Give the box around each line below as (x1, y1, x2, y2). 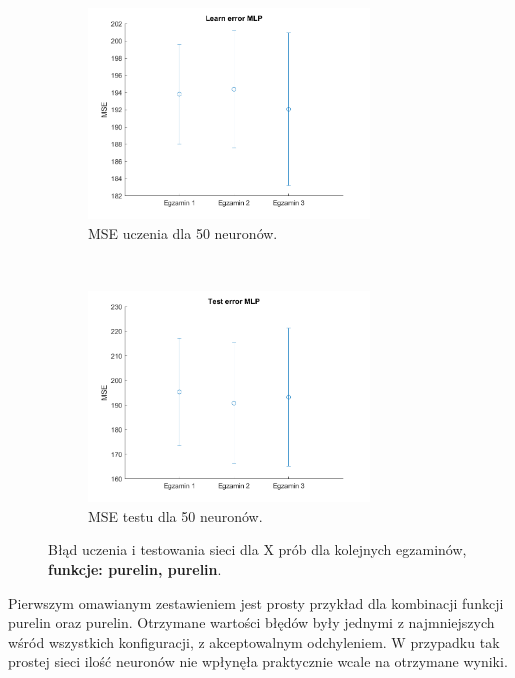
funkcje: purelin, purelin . (48, 558, 222, 579)
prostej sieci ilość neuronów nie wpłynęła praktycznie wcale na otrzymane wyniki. (8, 651, 508, 672)
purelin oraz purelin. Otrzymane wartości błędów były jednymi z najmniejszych (8, 612, 495, 633)
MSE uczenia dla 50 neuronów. (88, 222, 278, 243)
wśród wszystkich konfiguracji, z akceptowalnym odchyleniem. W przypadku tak (8, 631, 500, 652)
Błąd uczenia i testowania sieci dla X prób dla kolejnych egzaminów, (48, 539, 467, 560)
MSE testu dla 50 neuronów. (88, 505, 263, 526)
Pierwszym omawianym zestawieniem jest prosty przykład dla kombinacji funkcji (8, 592, 504, 613)
